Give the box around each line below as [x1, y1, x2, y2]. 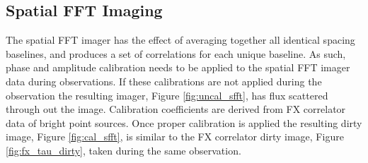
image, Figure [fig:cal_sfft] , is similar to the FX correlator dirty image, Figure [6, 129, 344, 144]
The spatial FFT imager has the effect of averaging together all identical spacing [6, 32, 355, 47]
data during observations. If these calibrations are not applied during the [6, 73, 322, 88]
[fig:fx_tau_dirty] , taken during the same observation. [6, 143, 241, 157]
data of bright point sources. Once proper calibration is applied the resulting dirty [6, 115, 362, 130]
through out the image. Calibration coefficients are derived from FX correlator [6, 102, 346, 116]
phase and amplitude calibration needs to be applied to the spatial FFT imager [6, 60, 350, 75]
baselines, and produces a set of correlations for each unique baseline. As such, [6, 46, 346, 61]
